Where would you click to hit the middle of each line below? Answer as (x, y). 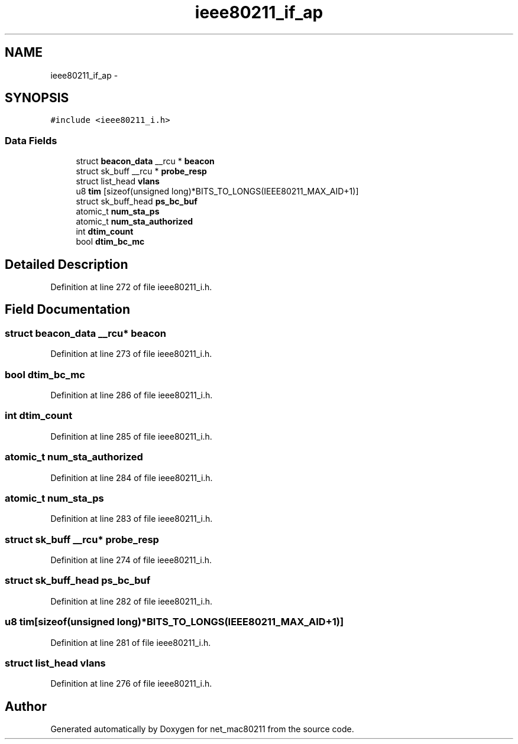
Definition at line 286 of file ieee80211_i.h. (132, 395)
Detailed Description (67, 264)
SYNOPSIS (37, 98)
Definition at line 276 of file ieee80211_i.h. (131, 684)
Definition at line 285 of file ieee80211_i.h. (131, 436)
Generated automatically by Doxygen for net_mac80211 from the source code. (202, 729)
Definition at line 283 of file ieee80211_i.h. (132, 519)
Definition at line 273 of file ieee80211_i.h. (131, 354)
